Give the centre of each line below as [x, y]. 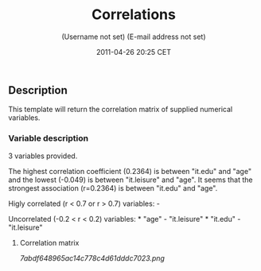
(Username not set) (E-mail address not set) [134, 37]
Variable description [49, 138]
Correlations [134, 15]
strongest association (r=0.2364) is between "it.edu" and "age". [113, 188]
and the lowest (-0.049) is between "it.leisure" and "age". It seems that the [130, 180]
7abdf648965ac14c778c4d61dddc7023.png [92, 258]
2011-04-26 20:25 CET [134, 52]
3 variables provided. [43, 156]
